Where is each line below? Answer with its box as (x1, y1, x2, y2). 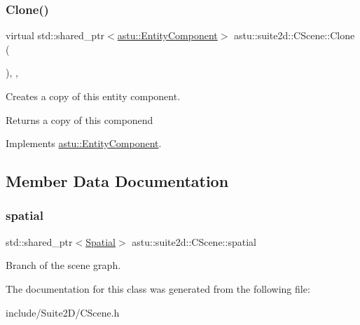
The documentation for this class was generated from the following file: (6, 281, 310, 296)
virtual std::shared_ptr (6, 28, 105, 43)
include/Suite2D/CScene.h (6, 305, 120, 319)
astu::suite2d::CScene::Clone (234, 28, 355, 43)
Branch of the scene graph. (6, 258, 121, 272)
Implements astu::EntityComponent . (6, 136, 162, 151)
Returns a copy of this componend (6, 112, 153, 127)
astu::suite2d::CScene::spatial (132, 234, 256, 249)
